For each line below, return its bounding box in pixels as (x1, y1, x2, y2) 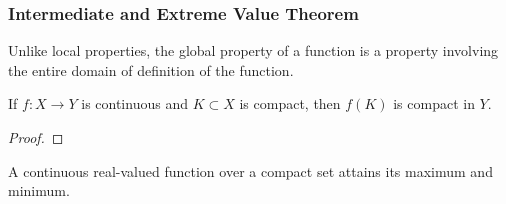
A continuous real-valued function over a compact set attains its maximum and (8, 160, 493, 181)
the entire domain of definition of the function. (8, 59, 294, 80)
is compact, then (239, 93, 341, 114)
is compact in (393, 93, 475, 114)
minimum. (8, 180, 70, 201)
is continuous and (81, 93, 188, 114)
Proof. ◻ (8, 127, 64, 147)
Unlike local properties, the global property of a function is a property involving (8, 40, 499, 61)
